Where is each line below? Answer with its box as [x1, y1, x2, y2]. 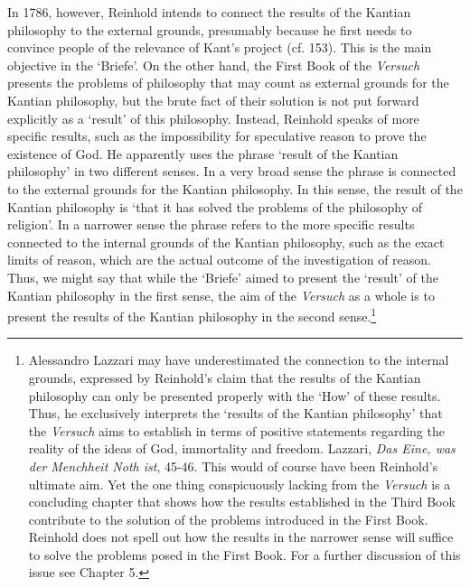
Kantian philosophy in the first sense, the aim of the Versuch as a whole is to [7, 285, 435, 304]
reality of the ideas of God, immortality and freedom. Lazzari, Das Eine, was [28, 439, 456, 458]
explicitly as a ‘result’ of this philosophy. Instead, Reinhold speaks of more [7, 108, 419, 127]
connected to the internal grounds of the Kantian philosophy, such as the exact [7, 232, 445, 251]
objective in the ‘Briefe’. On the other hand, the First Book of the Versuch [7, 55, 420, 74]
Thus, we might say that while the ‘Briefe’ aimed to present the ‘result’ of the [7, 267, 438, 286]
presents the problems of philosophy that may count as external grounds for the [7, 73, 449, 92]
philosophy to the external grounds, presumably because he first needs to [7, 20, 412, 39]
